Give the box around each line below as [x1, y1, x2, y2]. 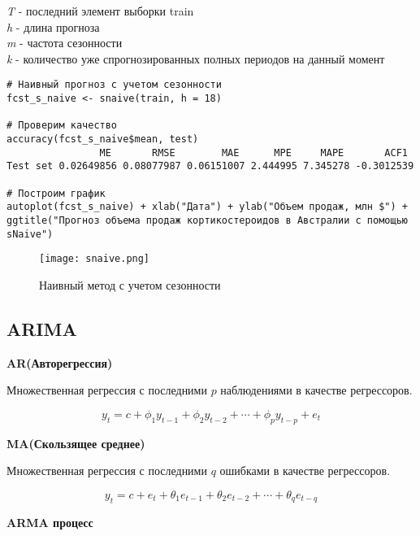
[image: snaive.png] [39, 253, 150, 265]
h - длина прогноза [6, 18, 100, 35]
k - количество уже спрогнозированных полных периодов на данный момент [6, 50, 385, 67]
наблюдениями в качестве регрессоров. [220, 381, 413, 399]
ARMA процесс [6, 513, 93, 530]
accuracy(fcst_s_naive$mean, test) [6, 133, 199, 145]
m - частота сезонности [6, 34, 123, 51]
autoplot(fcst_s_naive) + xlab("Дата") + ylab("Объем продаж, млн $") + [6, 201, 408, 213]
